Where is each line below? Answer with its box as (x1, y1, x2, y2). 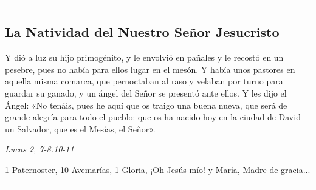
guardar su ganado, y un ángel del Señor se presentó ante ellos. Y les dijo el (5, 86, 287, 99)
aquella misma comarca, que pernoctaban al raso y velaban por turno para (5, 75, 283, 87)
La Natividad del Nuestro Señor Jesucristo (5, 22, 280, 41)
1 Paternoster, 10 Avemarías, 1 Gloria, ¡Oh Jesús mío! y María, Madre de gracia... (5, 163, 311, 175)
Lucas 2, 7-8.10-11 (5, 143, 74, 155)
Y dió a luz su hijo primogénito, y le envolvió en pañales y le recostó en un (5, 51, 284, 64)
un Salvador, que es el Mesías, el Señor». (5, 122, 156, 135)
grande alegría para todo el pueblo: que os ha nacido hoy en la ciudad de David (5, 110, 301, 123)
